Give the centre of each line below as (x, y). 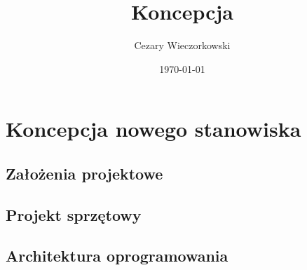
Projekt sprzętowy (74, 214)
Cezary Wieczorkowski (182, 45)
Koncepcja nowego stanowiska (153, 129)
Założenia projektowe (84, 173)
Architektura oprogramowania (117, 256)
